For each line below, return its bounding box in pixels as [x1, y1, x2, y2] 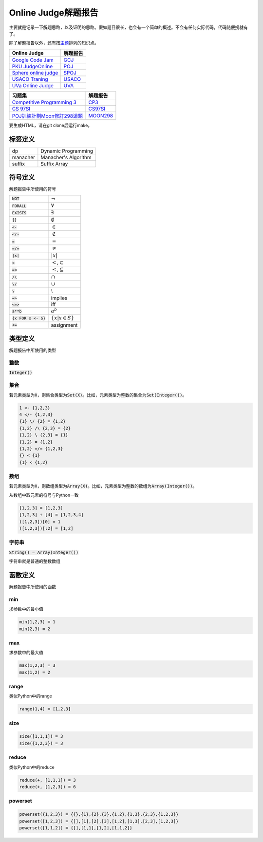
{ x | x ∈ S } [51, 315, 75, 321]
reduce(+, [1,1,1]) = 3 [19, 777, 76, 783]
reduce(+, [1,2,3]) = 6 [19, 784, 76, 789]
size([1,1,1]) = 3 [19, 733, 63, 739]
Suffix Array [40, 160, 68, 167]
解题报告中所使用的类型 [9, 347, 56, 353]
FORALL [12, 203, 27, 208]
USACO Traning [12, 75, 48, 82]
